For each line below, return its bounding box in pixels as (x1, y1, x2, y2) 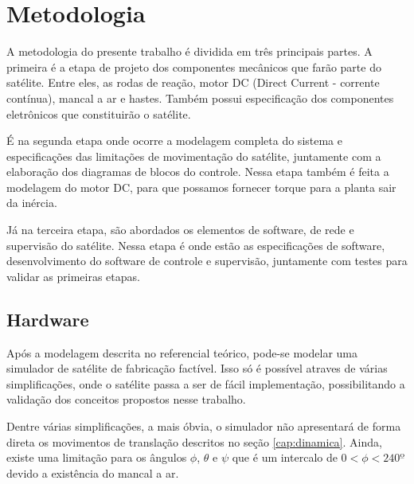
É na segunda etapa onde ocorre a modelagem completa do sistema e (6, 132, 343, 149)
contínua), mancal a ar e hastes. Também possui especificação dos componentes (6, 89, 394, 106)
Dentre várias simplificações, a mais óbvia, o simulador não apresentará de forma (6, 418, 401, 435)
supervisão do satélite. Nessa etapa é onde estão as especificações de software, (6, 236, 385, 253)
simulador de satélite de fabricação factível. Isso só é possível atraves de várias (6, 360, 388, 377)
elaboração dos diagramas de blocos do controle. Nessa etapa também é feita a (6, 163, 389, 180)
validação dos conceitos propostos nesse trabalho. (6, 391, 246, 408)
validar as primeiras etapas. (6, 267, 140, 284)
